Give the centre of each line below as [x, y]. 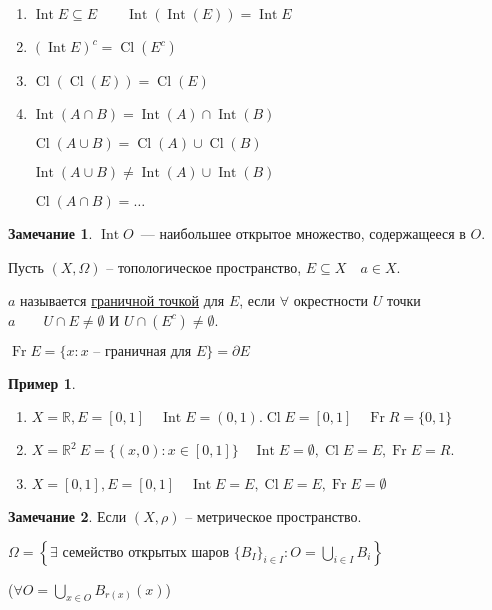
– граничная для [142, 351]
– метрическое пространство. [273, 515]
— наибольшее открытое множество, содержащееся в [303, 233]
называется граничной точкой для [122, 300]
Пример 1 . [42, 382]
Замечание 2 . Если [67, 515]
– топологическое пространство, [204, 266]
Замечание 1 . [50, 233]
